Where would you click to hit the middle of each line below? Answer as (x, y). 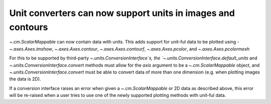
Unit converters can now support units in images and (122, 13)
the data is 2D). (25, 79)
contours (29, 27)
